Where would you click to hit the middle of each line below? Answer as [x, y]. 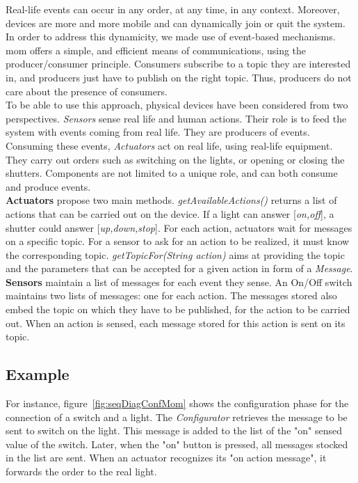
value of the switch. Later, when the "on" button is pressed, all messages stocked [177, 444]
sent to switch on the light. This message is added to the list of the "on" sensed [174, 430]
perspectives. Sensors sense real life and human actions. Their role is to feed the [176, 118]
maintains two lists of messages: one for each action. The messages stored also [171, 295]
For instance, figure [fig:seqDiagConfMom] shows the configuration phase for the [177, 403]
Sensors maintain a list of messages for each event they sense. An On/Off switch [179, 282]
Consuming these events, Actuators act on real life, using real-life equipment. [169, 145]
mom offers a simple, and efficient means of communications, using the [156, 50]
